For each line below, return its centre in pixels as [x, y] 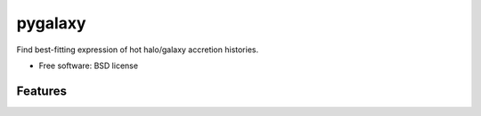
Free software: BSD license [88, 66]
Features [41, 91]
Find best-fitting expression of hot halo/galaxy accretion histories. [137, 50]
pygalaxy [51, 23]
